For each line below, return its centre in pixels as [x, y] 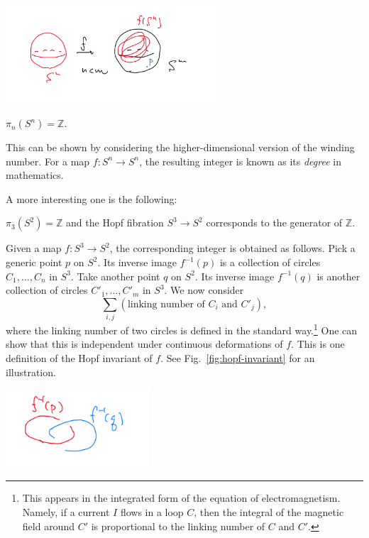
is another [338, 276]
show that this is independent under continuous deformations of [144, 344]
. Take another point [115, 276]
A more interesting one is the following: [92, 198]
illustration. [31, 372]
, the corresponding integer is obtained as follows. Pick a [232, 248]
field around [48, 526]
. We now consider [204, 290]
